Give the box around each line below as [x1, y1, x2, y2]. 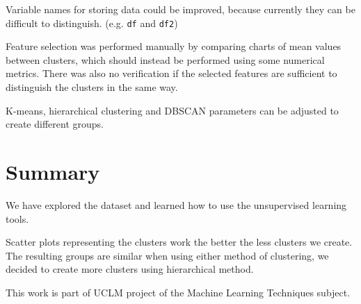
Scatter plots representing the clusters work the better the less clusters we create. [6, 235, 353, 249]
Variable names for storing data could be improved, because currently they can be [6, 2, 355, 16]
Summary [6, 158, 100, 185]
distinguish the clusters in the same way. [6, 80, 178, 94]
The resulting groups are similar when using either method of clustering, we [6, 248, 329, 262]
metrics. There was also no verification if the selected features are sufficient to [6, 66, 337, 81]
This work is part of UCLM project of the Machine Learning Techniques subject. [6, 285, 351, 299]
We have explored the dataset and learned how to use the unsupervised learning [6, 197, 347, 212]
